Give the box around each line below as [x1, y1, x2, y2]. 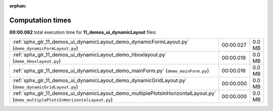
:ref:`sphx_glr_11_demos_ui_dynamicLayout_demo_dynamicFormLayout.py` [12, 38, 190, 45]
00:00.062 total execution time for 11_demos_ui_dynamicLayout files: [9, 29, 157, 35]
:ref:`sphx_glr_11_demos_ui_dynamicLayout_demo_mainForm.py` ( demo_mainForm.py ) [12, 67, 209, 74]
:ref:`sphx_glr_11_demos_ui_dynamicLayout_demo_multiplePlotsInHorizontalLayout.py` [12, 90, 216, 97]
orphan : [9, 3, 27, 9]
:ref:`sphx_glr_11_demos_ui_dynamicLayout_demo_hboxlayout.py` [12, 51, 167, 58]
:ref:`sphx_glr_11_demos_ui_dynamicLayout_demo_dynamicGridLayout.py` [12, 77, 187, 84]
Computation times [9, 16, 71, 25]
